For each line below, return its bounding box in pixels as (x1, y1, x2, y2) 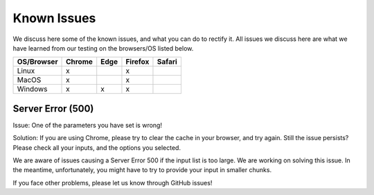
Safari (157, 57, 178, 67)
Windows (17, 84, 48, 94)
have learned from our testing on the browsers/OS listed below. (12, 44, 194, 52)
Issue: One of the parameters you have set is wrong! (12, 121, 163, 129)
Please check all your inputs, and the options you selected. (12, 143, 181, 152)
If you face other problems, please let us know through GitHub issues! (12, 178, 213, 187)
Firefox (125, 57, 150, 67)
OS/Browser (17, 57, 58, 67)
